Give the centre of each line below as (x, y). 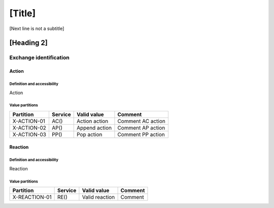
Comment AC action (142, 121)
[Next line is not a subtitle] (37, 28)
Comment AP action (141, 128)
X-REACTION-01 (32, 197)
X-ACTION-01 (29, 121)
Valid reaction (98, 197)
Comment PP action (141, 134)
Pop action (89, 134)
